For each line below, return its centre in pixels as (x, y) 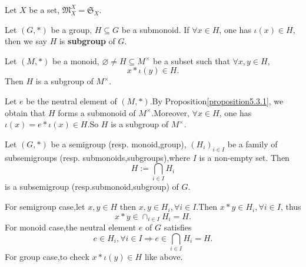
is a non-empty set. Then (244, 157)
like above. (164, 257)
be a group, (71, 29)
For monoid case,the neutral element (71, 227)
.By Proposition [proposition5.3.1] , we (217, 100)
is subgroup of (87, 41)
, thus (291, 207)
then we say (26, 41)
